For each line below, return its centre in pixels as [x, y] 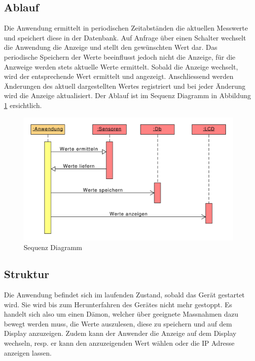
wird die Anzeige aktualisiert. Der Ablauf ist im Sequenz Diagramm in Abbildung [127, 95]
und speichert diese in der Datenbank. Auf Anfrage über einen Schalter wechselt [125, 37]
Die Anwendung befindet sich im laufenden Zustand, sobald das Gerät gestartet [125, 295]
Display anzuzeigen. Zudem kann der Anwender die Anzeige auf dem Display [120, 333]
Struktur [27, 274]
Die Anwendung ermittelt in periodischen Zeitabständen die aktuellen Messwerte [126, 28]
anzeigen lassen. [28, 352]
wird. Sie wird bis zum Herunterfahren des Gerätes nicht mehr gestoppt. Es [118, 304]
